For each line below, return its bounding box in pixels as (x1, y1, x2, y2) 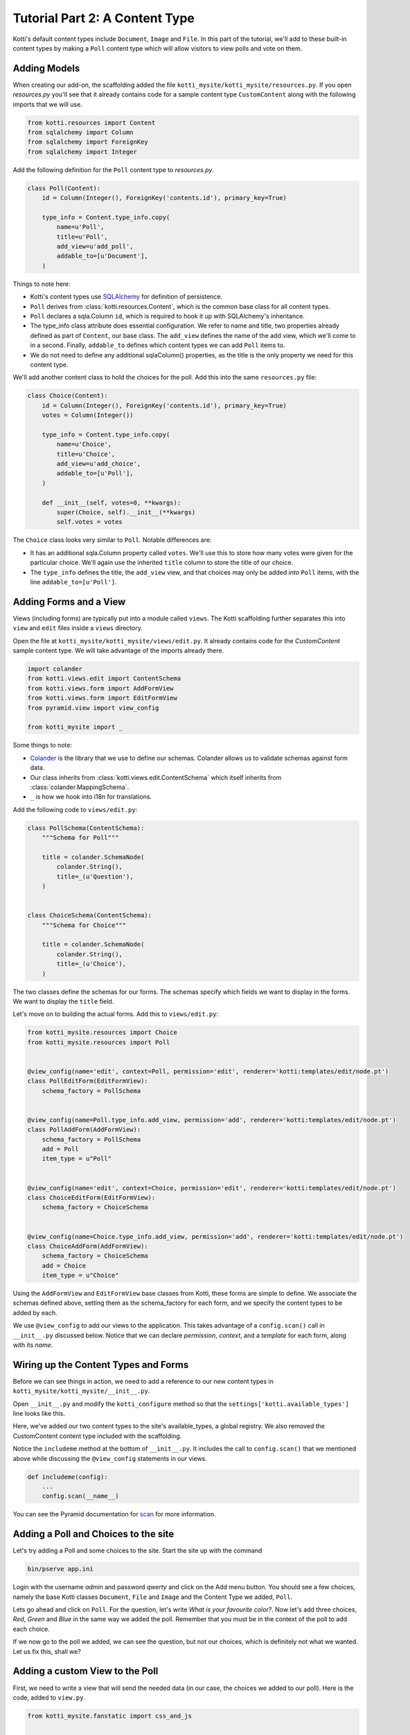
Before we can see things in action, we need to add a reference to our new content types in (12, 1377, 274, 1385)
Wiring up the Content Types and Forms (12, 1359, 189, 1371)
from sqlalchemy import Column (27, 128, 134, 136)
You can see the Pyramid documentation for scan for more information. (12, 1510, 216, 1518)
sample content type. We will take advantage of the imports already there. (12, 646, 224, 655)
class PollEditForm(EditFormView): (27, 1077, 148, 1085)
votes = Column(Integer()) (42, 412, 134, 419)
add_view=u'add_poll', (56, 243, 134, 251)
